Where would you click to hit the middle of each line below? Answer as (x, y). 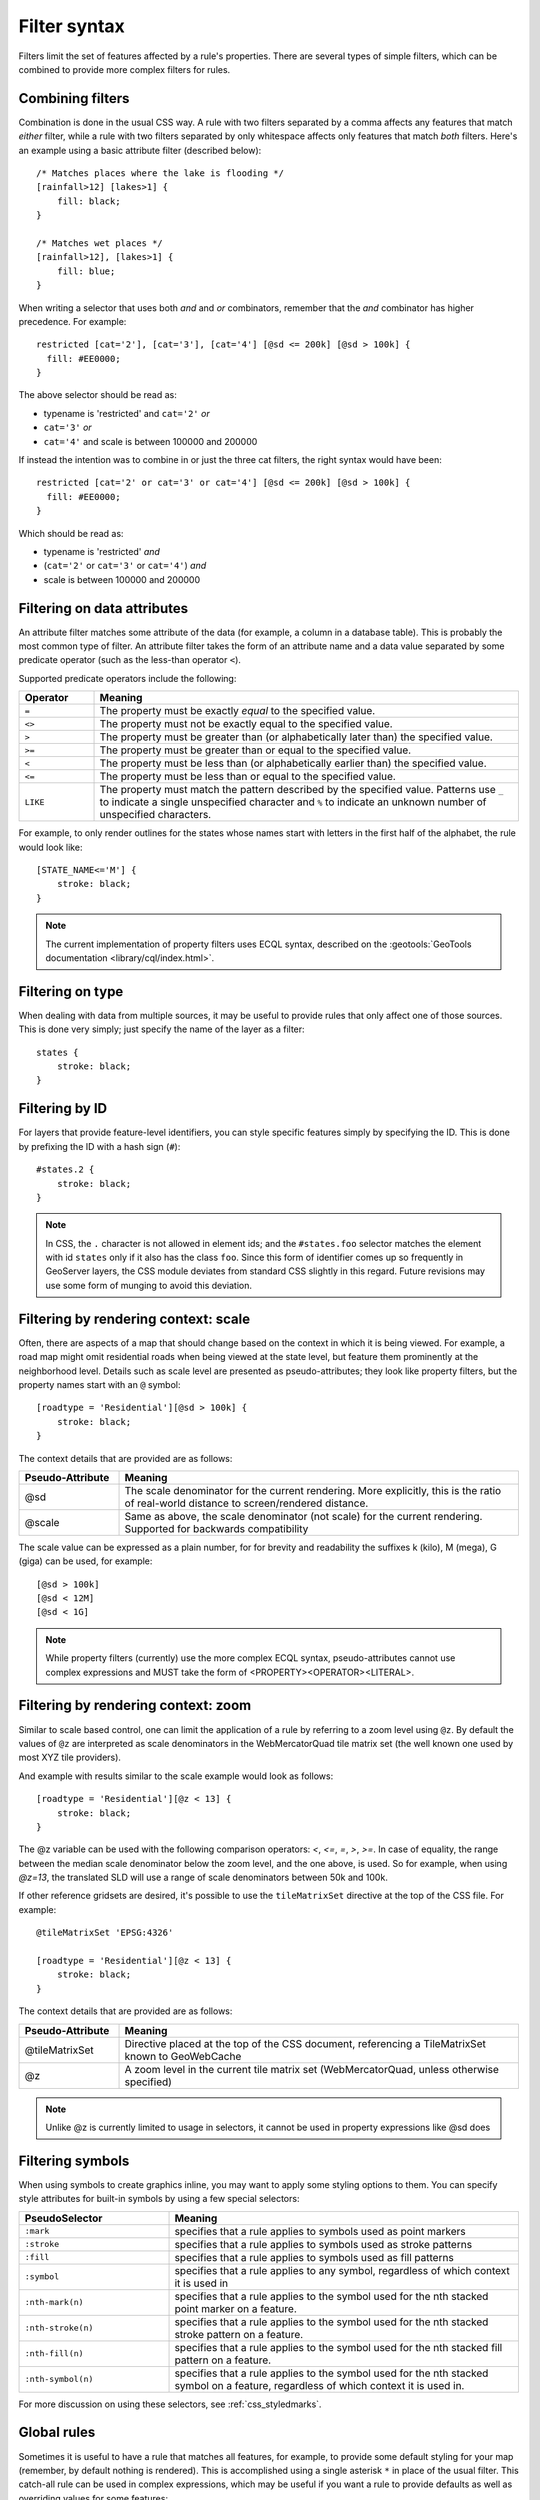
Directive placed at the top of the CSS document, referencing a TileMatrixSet (305, 2043)
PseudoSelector (63, 2218)
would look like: (50, 847)
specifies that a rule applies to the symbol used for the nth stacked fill (338, 2347)
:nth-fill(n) (54, 2353)
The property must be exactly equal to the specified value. (237, 711)
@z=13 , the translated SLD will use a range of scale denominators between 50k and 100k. (203, 1877)
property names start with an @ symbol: (99, 1384)
